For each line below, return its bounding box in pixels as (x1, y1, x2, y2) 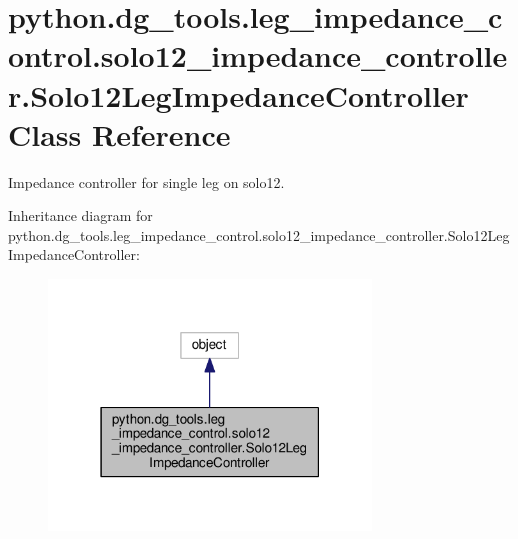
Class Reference (8, 113, 231, 154)
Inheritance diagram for (8, 205, 153, 226)
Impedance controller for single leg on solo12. (8, 171, 285, 192)
